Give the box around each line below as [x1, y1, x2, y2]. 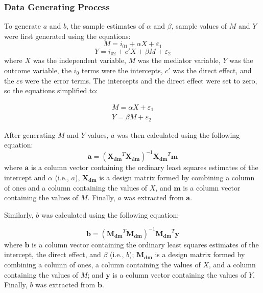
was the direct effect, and [173, 65, 252, 75]
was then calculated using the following [117, 129, 240, 140]
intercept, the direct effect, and [4, 249, 101, 260]
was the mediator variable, [137, 55, 221, 66]
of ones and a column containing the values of [4, 182, 148, 193]
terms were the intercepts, [81, 65, 163, 75]
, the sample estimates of [66, 20, 145, 31]
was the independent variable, [33, 55, 126, 66]
